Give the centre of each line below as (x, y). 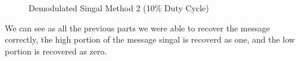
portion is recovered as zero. (56, 51)
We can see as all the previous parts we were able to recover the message (137, 28)
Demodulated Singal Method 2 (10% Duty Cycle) (119, 8)
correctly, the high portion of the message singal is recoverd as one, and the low (150, 39)
